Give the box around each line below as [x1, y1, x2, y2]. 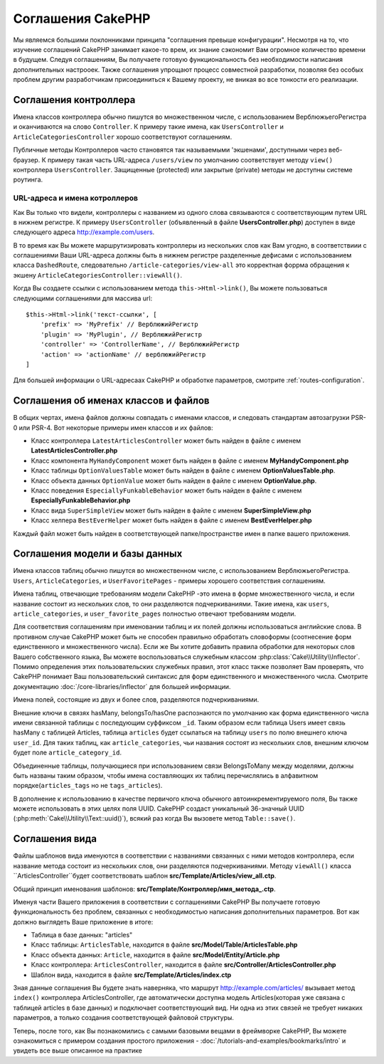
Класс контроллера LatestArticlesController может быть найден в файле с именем [31, 436, 302, 445]
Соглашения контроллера [13, 93, 136, 106]
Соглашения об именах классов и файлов [13, 395, 210, 407]
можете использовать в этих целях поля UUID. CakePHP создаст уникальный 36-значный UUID [13, 804, 305, 813]
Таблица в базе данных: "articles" [31, 931, 133, 939]
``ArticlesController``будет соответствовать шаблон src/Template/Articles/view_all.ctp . [13, 872, 277, 880]
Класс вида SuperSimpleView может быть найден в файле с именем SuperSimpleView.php [31, 506, 311, 515]
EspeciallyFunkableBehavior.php [31, 496, 131, 505]
